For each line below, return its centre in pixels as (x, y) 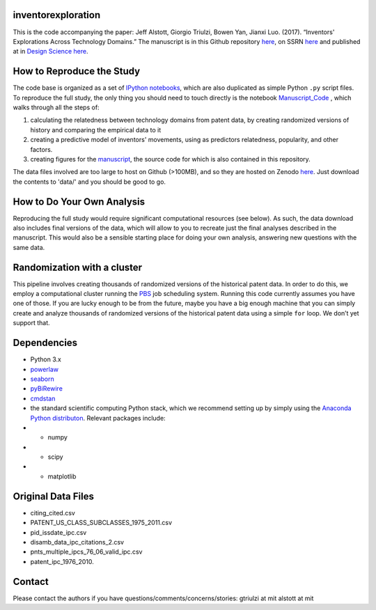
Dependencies (45, 343)
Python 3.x (46, 359)
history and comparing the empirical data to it (96, 130)
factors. (41, 149)
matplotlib (62, 476)
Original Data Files (53, 496)
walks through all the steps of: (56, 107)
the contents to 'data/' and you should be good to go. (89, 182)
